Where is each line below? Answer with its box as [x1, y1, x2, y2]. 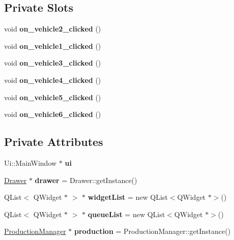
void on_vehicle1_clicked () [4, 40, 101, 51]
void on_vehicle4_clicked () [4, 74, 101, 85]
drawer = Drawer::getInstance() [35, 174, 137, 185]
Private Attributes [4, 134, 103, 149]
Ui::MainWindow [4, 157, 57, 168]
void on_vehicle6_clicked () [4, 109, 101, 119]
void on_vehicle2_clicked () [4, 23, 101, 34]
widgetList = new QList [87, 192, 168, 202]
